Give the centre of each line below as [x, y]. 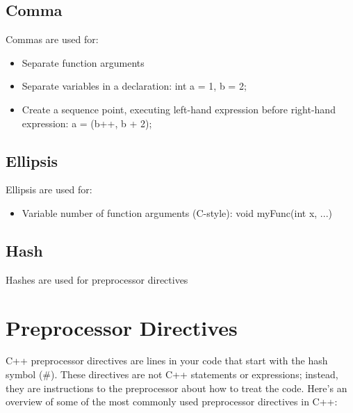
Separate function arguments [83, 62]
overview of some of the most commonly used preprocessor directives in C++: [172, 402]
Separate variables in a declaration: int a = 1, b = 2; [134, 86]
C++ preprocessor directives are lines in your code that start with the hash [167, 361]
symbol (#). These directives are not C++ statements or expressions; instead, [172, 374]
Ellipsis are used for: [49, 189]
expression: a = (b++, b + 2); [87, 123]
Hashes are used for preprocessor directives [97, 279]
